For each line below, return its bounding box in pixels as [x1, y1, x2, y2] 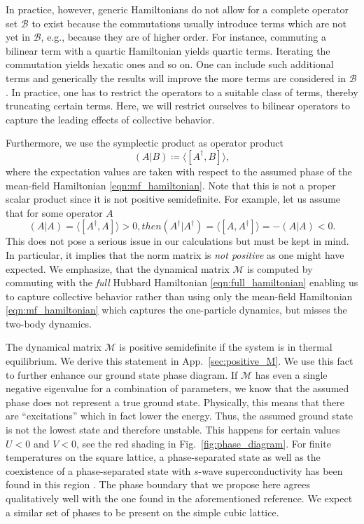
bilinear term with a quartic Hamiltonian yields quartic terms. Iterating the [6, 43, 330, 58]
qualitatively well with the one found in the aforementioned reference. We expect [6, 491, 353, 505]
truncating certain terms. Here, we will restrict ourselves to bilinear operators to [6, 98, 350, 113]
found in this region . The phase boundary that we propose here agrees [6, 477, 310, 492]
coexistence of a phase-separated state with [6, 463, 191, 478]
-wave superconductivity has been [198, 463, 343, 478]
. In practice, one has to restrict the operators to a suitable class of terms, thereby [6, 84, 358, 99]
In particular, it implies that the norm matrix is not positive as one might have [6, 247, 344, 262]
